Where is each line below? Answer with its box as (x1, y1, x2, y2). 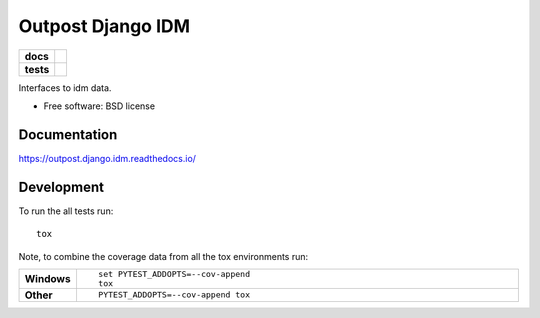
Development (18, 178, 105, 195)
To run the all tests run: (18, 205, 114, 217)
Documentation (18, 126, 118, 143)
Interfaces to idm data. (18, 81, 112, 94)
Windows (24, 271, 71, 285)
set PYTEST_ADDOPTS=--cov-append (98, 268, 250, 279)
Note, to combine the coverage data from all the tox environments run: (18, 250, 309, 262)
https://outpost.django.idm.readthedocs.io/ (18, 152, 197, 164)
